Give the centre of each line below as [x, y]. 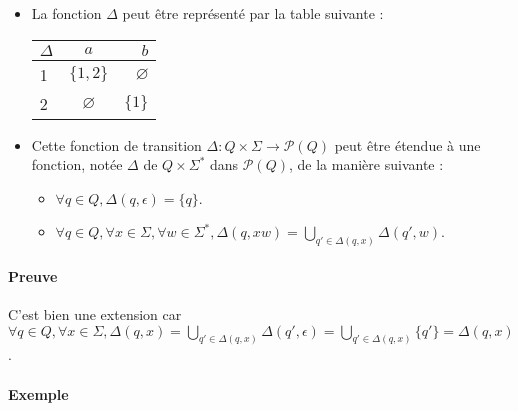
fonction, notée [77, 164]
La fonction [66, 13]
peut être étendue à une [407, 144]
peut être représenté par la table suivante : [253, 13]
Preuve [33, 275]
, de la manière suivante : [366, 164]
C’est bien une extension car [95, 314]
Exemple [38, 393]
